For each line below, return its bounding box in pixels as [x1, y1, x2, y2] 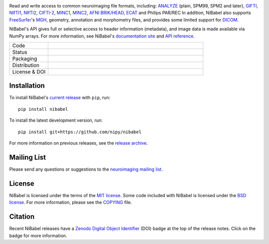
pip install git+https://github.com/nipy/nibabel [18, 129, 142, 135]
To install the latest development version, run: [9, 117, 103, 123]
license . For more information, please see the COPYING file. [9, 200, 132, 206]
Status [12, 48, 27, 55]
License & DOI [12, 68, 46, 75]
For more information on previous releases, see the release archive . [9, 140, 148, 146]
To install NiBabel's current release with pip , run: [9, 95, 111, 101]
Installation [9, 81, 45, 90]
